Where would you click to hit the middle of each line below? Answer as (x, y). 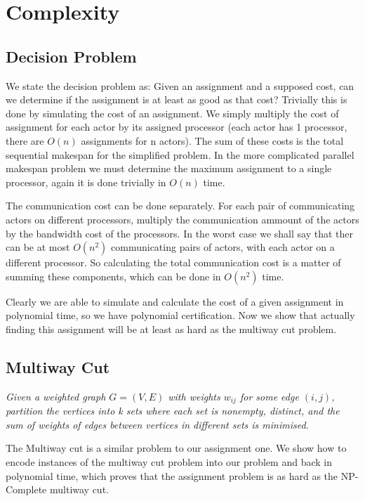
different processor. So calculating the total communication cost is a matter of (173, 262)
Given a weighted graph (56, 396)
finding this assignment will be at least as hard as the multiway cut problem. (171, 328)
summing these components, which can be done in (113, 276)
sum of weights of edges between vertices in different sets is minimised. (157, 424)
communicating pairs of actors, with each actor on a (223, 247)
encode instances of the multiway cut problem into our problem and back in (169, 461)
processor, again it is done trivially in (86, 182)
